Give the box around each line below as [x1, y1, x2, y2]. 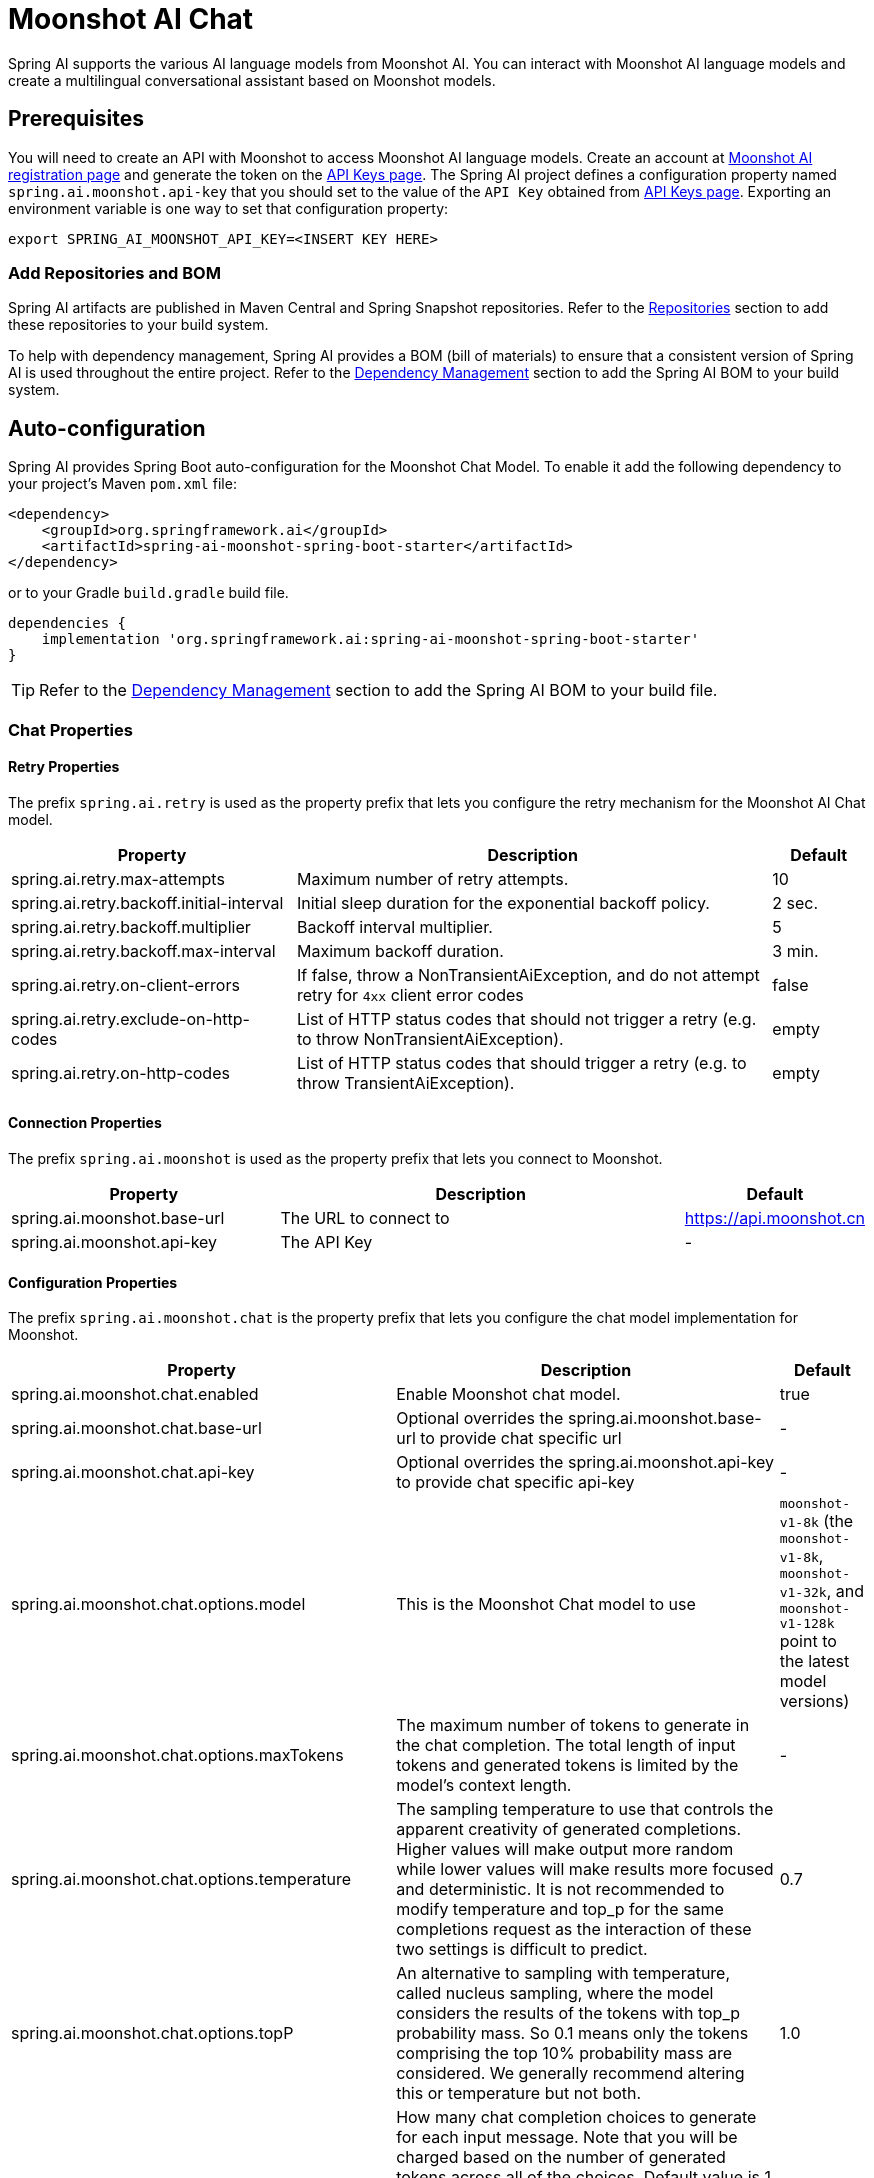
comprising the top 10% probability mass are [396, 2043, 733, 2064]
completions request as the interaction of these [396, 1919, 752, 1940]
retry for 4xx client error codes [296, 984, 524, 1005]
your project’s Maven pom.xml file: [8, 475, 237, 493]
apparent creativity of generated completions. [396, 1819, 742, 1840]
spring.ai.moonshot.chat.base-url [11, 1418, 262, 1439]
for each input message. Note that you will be [396, 2127, 738, 2148]
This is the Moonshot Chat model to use [396, 1593, 696, 1614]
